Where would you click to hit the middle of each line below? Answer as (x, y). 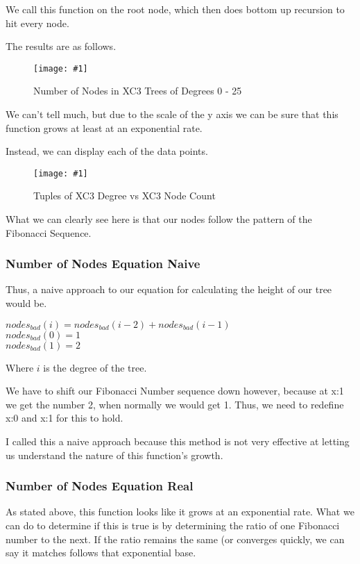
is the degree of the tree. (95, 367)
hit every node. (37, 23)
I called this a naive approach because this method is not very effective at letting (178, 441)
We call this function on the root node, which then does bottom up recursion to (175, 9)
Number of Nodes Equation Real (100, 486)
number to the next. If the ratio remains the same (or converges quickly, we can (175, 539)
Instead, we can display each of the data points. (107, 151)
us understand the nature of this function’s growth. (114, 455)
